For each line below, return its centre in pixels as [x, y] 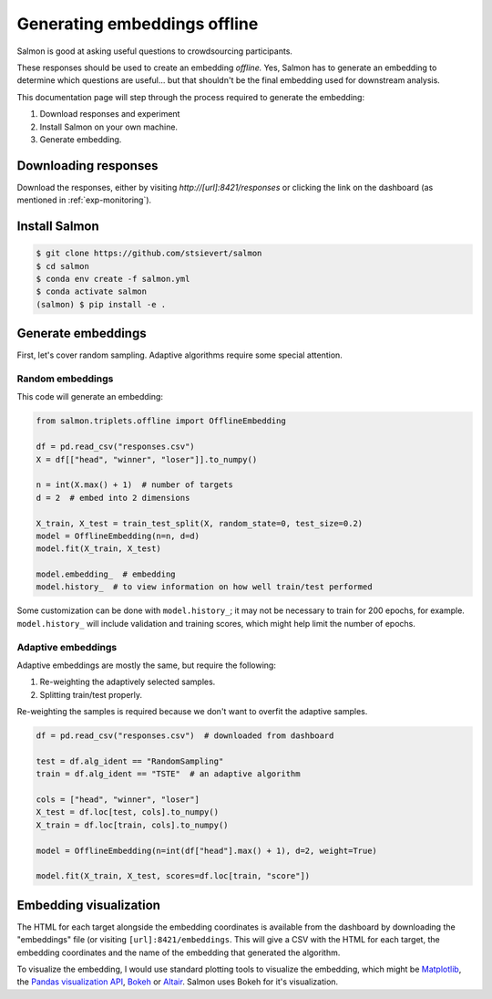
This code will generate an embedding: [90, 397]
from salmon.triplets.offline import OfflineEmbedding [161, 421]
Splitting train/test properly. [91, 694]
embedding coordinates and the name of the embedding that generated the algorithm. [179, 952]
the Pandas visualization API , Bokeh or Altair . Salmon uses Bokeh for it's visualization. [178, 982]
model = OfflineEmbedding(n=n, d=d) [118, 536]
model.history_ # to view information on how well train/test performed [204, 587]
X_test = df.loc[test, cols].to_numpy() [127, 812]
